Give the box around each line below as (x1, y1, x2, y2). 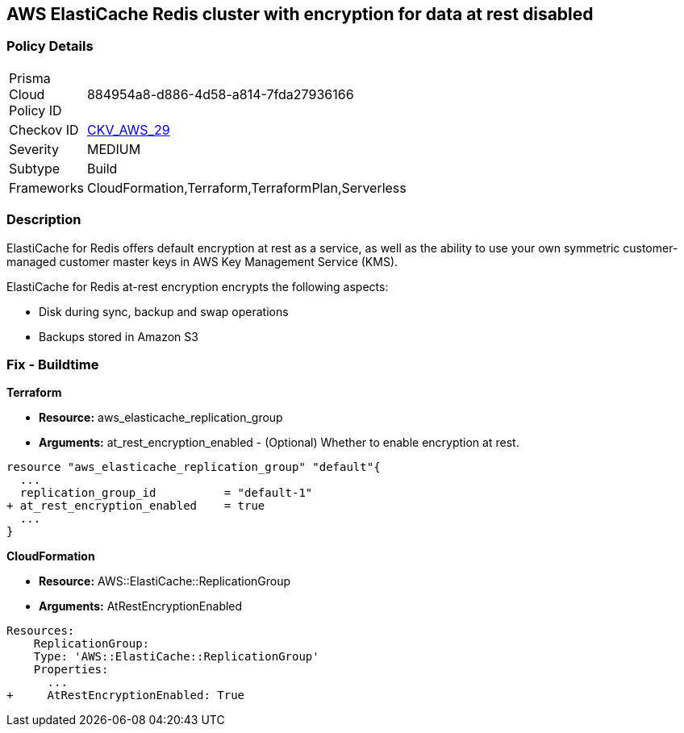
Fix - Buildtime (6, 356, 99, 373)
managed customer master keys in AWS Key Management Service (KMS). (6, 254, 398, 269)
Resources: (6, 624, 75, 638)
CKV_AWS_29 (86, 121, 170, 138)
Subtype (9, 160, 60, 177)
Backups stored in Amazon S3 (39, 329, 198, 344)
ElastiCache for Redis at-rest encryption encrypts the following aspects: (6, 279, 389, 294)
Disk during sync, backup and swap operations (39, 304, 289, 319)
